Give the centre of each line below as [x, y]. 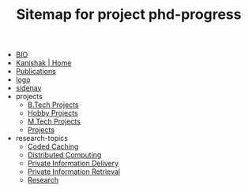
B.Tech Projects [53, 105]
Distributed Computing [64, 155]
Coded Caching [53, 146]
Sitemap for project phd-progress [129, 15]
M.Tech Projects [54, 122]
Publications [36, 72]
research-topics [42, 138]
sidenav [28, 88]
